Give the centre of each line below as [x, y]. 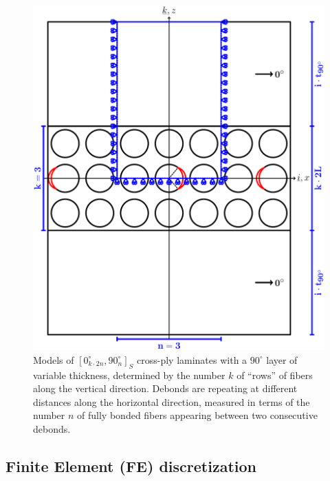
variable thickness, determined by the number [129, 375]
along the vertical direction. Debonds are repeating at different [165, 388]
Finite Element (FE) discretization [131, 465]
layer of [282, 359]
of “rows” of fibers [275, 375]
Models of [54, 359]
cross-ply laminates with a [192, 359]
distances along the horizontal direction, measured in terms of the [172, 401]
